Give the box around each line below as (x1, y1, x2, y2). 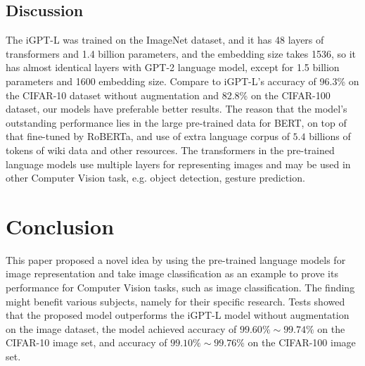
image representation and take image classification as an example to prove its (6, 266, 338, 281)
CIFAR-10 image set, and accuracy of (6, 335, 167, 350)
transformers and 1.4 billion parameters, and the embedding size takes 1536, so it (6, 46, 357, 61)
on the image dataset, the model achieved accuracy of (6, 321, 237, 336)
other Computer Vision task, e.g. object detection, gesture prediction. (6, 170, 305, 185)
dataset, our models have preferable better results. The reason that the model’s (6, 101, 347, 116)
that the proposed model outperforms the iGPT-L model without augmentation (6, 308, 350, 322)
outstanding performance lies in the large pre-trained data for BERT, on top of (6, 115, 347, 130)
